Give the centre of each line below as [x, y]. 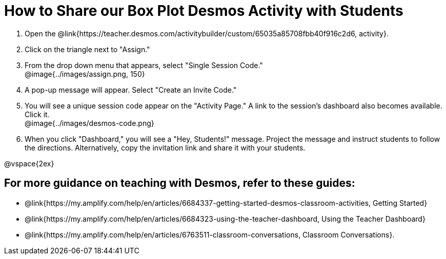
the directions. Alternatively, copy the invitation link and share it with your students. [165, 147]
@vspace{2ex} [29, 163]
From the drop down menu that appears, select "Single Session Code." [144, 65]
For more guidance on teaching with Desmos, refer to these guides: [180, 183]
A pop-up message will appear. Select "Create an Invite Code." [131, 90]
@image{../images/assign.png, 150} [85, 74]
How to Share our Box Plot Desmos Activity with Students [204, 11]
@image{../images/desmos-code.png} [89, 123]
